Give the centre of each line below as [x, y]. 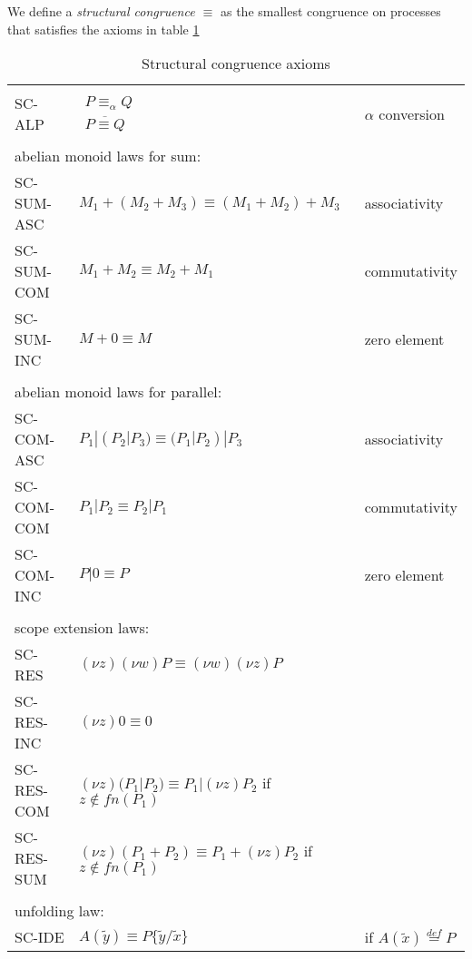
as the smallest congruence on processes [330, 11]
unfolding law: [59, 911]
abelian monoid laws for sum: [108, 156]
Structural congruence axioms [236, 64]
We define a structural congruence [101, 11]
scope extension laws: [82, 628]
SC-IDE [39, 937]
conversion [412, 113]
